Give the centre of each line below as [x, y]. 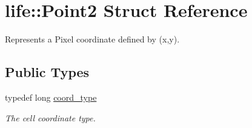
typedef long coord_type [51, 97]
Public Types [47, 72]
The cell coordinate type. [50, 117]
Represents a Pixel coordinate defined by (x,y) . [92, 39]
